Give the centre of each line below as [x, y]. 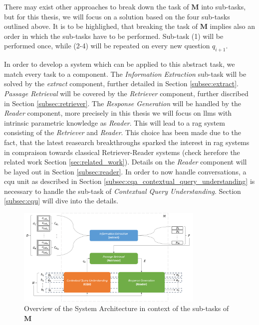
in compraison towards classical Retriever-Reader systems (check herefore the [122, 152]
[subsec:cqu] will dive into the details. [61, 201]
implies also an [232, 26]
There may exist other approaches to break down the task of [97, 6]
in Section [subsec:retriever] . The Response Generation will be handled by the [123, 103]
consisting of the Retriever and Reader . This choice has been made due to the [123, 132]
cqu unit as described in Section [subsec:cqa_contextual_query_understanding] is [129, 181]
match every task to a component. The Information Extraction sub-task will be [125, 74]
